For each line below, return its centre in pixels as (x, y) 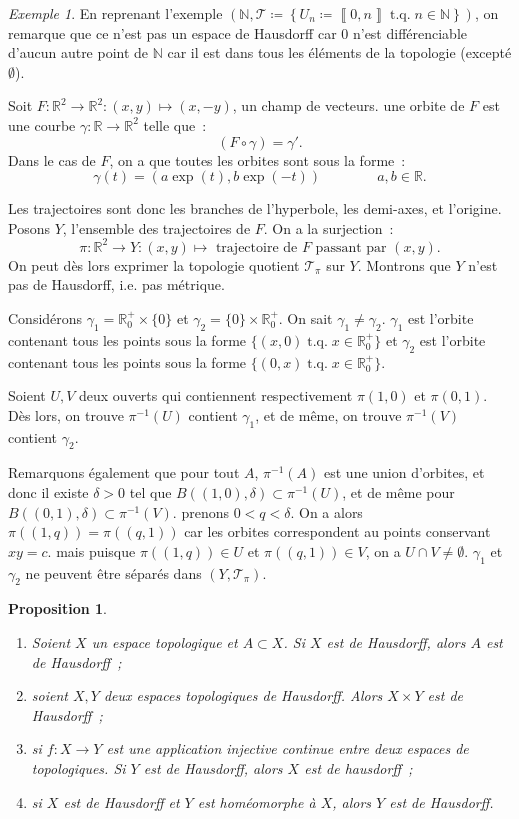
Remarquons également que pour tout (124, 472)
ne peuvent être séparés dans (113, 572)
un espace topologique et (164, 641)
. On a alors (326, 511)
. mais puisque (91, 550)
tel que (150, 492)
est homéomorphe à (256, 801)
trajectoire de (256, 247)
